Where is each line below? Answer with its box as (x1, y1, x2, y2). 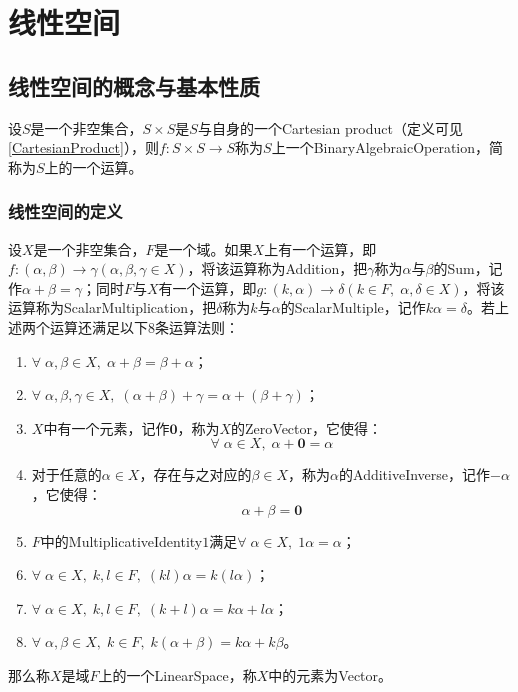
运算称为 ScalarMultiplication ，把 (8, 297, 217, 318)
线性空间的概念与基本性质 (8, 70, 260, 101)
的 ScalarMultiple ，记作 (280, 297, 426, 318)
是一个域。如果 (154, 238, 253, 259)
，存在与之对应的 (139, 464, 252, 485)
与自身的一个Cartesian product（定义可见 (197, 117, 463, 138)
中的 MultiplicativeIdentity (40, 530, 203, 551)
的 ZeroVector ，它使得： (231, 417, 383, 438)
